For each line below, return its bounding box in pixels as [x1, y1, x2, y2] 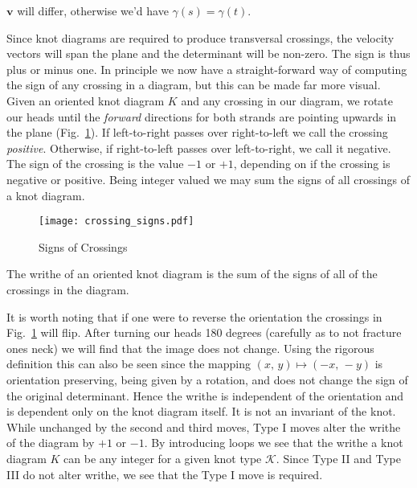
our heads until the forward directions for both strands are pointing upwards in [6, 108, 397, 125]
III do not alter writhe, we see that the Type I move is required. [6, 465, 323, 482]
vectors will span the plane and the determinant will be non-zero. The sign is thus [6, 45, 411, 62]
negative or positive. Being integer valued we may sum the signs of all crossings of [6, 170, 411, 187]
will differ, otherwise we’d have [17, 2, 169, 18]
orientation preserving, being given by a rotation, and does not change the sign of [6, 371, 408, 388]
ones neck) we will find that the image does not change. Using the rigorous [6, 339, 374, 356]
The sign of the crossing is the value [6, 155, 184, 172]
